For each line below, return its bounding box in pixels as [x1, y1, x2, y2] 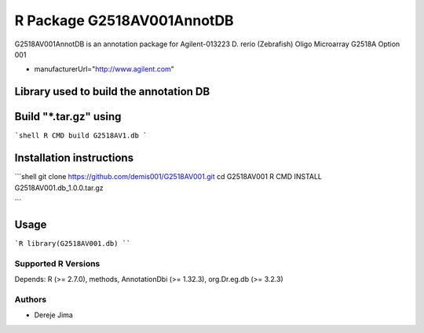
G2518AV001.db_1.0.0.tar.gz [14, 183, 104, 192]
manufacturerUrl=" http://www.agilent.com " [34, 64, 174, 74]
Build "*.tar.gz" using [14, 110, 122, 123]
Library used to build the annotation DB [14, 85, 210, 98]
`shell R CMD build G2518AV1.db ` [14, 131, 148, 141]
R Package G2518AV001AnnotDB [14, 12, 235, 29]
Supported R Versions [14, 258, 101, 269]
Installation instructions [14, 152, 133, 165]
